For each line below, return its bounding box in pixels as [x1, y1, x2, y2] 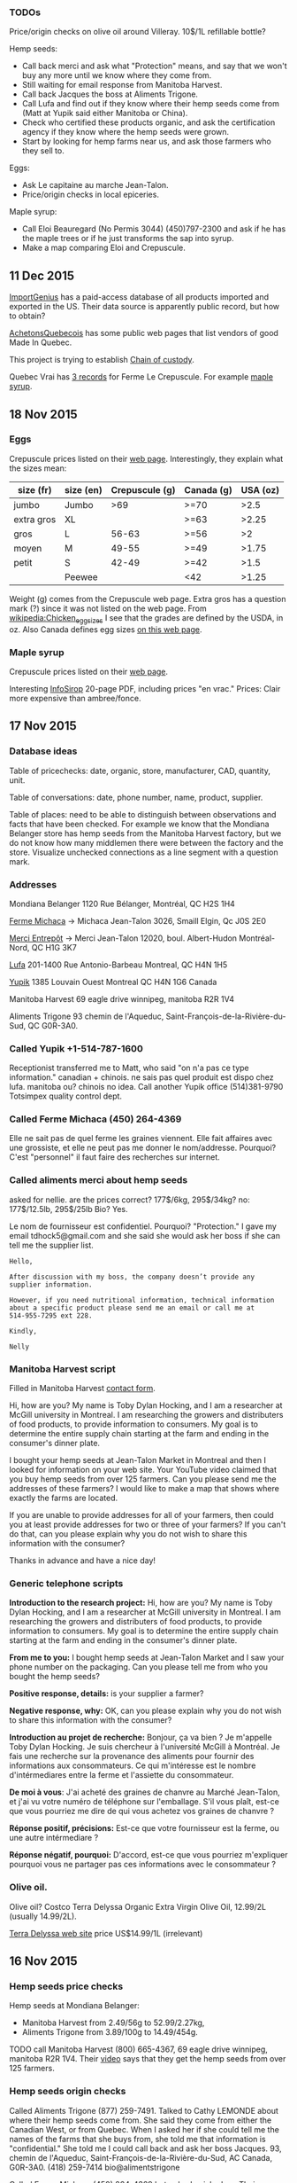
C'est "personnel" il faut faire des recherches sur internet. [9, 1152, 221, 1162]
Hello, [9, 1256, 34, 1265]
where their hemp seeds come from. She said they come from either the [9, 2115, 272, 2125]
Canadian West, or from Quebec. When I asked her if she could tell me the [9, 2124, 280, 2134]
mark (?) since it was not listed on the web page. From [9, 603, 207, 614]
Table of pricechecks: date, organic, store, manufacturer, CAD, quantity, [9, 765, 271, 776]
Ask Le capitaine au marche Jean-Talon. [21, 180, 170, 191]
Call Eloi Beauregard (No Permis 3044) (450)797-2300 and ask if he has [21, 223, 286, 234]
